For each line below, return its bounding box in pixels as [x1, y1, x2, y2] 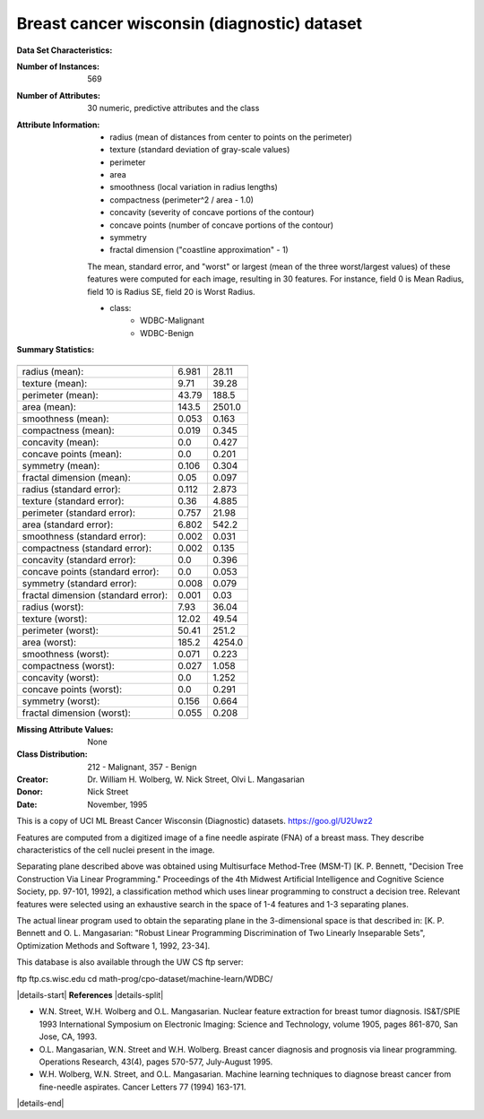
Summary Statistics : [16, 344, 95, 355]
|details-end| [16, 1098, 65, 1109]
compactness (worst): [22, 659, 116, 672]
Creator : [16, 774, 49, 785]
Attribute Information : [16, 119, 100, 130]
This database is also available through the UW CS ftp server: [16, 957, 244, 967]
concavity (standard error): [22, 553, 136, 566]
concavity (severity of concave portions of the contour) [109, 207, 315, 218]
